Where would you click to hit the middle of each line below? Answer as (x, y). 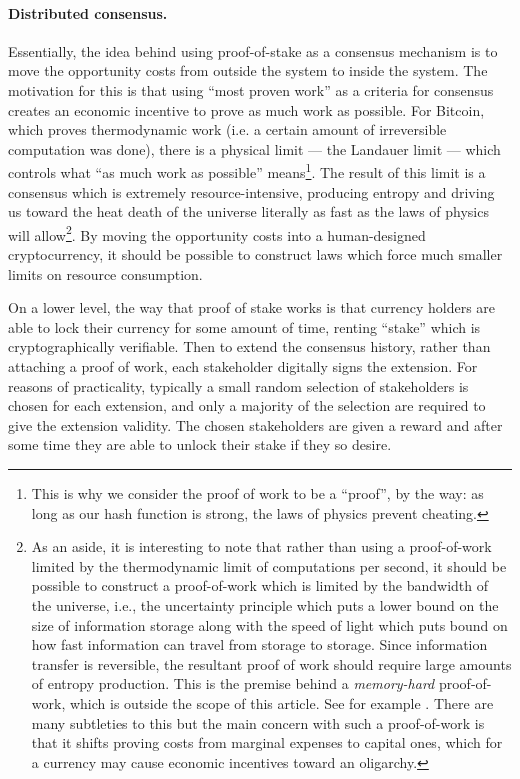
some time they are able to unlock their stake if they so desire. (200, 444)
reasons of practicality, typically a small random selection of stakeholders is (238, 385)
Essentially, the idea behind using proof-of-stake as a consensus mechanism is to (253, 50)
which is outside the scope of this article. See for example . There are (281, 702)
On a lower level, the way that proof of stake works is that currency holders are (252, 307)
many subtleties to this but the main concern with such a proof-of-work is (258, 722)
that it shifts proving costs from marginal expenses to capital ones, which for (267, 742)
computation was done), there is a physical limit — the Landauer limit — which (254, 148)
